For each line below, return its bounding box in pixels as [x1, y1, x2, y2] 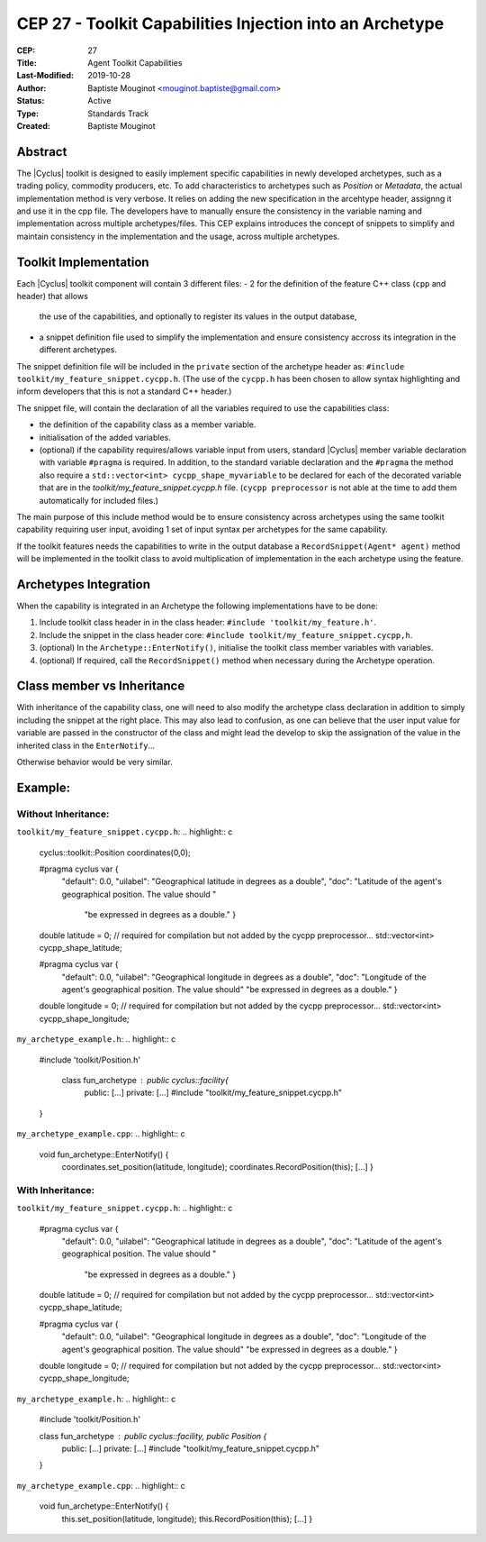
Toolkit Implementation [16, 254, 149, 269]
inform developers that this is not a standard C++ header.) [16, 386, 232, 397]
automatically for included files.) [39, 495, 159, 506]
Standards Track [87, 108, 149, 119]
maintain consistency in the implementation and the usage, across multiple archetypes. [16, 231, 340, 242]
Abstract [16, 144, 67, 160]
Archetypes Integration [16, 577, 150, 592]
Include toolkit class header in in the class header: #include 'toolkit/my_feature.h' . [39, 617, 377, 628]
